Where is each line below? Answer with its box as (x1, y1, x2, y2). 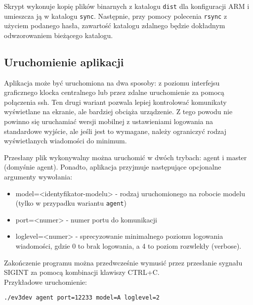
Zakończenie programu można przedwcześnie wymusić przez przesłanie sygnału (4, 257, 243, 267)
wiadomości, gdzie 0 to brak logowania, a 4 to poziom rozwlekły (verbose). (15, 241, 242, 251)
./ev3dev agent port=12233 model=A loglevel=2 (4, 294, 160, 302)
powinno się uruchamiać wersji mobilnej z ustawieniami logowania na (4, 116, 213, 127)
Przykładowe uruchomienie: (4, 276, 87, 287)
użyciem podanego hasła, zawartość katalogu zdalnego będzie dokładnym (4, 20, 225, 31)
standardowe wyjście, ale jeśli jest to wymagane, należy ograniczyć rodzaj (4, 126, 226, 136)
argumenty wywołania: (4, 172, 73, 182)
